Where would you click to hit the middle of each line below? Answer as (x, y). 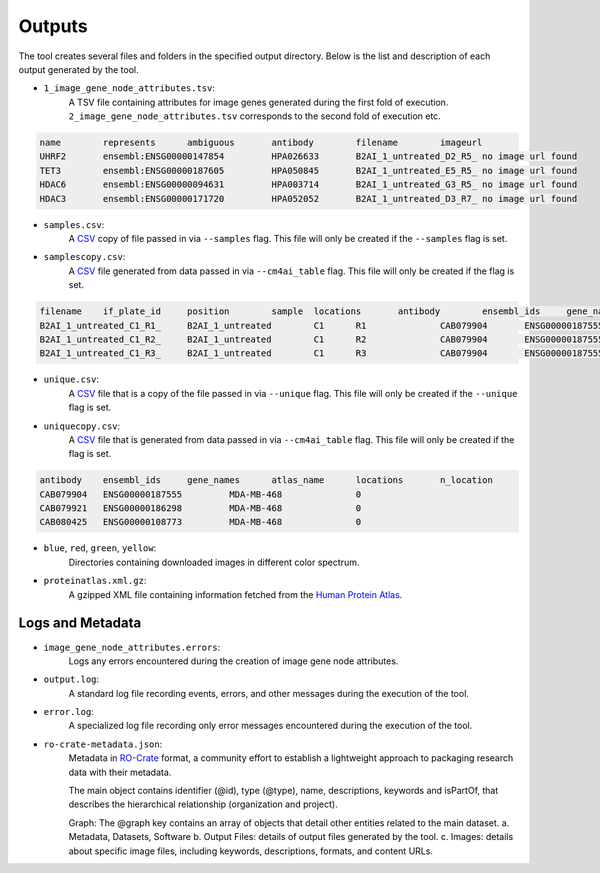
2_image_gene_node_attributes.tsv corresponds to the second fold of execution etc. (255, 116)
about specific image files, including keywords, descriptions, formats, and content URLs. (251, 851)
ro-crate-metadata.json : (103, 744)
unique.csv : (71, 379)
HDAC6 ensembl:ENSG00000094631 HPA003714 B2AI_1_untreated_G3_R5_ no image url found (308, 184)
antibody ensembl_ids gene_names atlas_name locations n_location (266, 480)
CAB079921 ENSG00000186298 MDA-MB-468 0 (200, 508)
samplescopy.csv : (84, 257)
